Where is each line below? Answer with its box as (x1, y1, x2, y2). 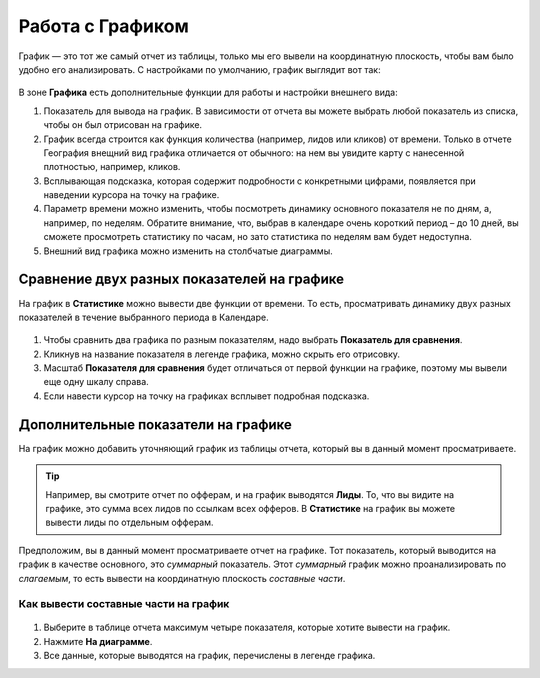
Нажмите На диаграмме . (43, 635, 153, 647)
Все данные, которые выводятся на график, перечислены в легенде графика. (43, 650, 376, 662)
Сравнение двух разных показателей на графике (18, 271, 345, 288)
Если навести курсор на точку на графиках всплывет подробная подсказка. (43, 390, 370, 402)
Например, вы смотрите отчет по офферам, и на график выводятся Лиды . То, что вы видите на (45, 488, 455, 500)
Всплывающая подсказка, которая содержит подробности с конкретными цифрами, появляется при (43, 175, 476, 187)
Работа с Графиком (18, 15, 189, 37)
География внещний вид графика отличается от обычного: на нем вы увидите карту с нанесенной (43, 146, 465, 159)
